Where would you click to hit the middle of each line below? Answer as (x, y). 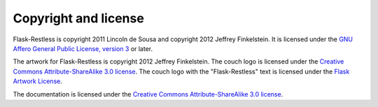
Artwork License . (37, 81)
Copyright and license (79, 18)
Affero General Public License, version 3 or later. (83, 48)
